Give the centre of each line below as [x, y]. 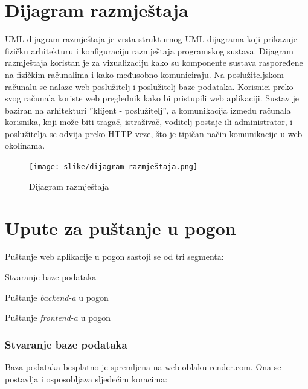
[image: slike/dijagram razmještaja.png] [114, 167]
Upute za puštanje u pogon [120, 227]
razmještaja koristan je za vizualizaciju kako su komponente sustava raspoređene [154, 63]
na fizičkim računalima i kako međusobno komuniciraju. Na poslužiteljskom [144, 74]
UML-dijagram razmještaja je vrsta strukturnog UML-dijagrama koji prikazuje [151, 39]
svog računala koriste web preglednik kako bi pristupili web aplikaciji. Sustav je [152, 98]
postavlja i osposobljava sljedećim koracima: [86, 378]
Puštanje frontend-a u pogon [58, 317]
